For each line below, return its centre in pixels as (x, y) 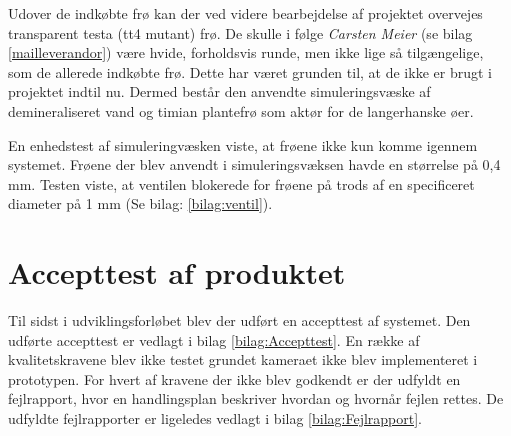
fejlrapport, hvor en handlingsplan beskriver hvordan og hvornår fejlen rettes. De (256, 398)
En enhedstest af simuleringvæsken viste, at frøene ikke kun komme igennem (243, 144)
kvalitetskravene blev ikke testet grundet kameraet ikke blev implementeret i (243, 359)
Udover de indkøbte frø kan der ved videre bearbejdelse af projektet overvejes (245, 13)
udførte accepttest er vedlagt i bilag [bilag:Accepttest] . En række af (214, 339)
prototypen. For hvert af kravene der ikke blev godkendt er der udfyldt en (234, 378)
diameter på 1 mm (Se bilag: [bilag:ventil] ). (140, 203)
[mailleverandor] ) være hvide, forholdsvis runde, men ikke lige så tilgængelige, (246, 52)
